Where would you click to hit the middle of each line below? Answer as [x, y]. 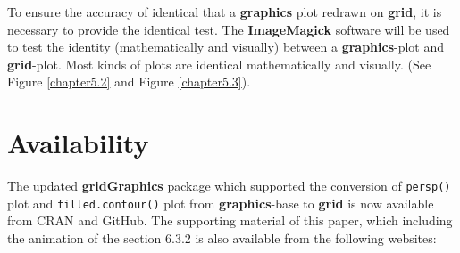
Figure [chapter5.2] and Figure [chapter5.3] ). [129, 82]
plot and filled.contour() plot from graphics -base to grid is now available [221, 203]
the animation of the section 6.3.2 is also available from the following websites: [222, 238]
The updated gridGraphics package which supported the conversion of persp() [229, 186]
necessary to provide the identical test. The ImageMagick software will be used [229, 29]
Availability [78, 143]
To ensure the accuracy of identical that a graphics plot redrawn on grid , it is [225, 12]
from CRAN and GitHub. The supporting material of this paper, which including [230, 220]
